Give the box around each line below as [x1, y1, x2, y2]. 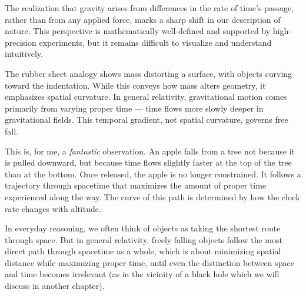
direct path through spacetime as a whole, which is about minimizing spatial [5, 245, 281, 257]
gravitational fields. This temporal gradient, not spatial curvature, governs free [5, 113, 288, 126]
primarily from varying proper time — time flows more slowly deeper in [5, 102, 264, 114]
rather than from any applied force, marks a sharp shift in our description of [5, 13, 281, 25]
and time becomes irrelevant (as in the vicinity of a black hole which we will [5, 268, 280, 280]
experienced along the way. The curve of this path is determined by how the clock [5, 190, 300, 203]
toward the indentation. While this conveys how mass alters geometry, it [5, 79, 266, 91]
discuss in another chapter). [5, 280, 105, 292]
